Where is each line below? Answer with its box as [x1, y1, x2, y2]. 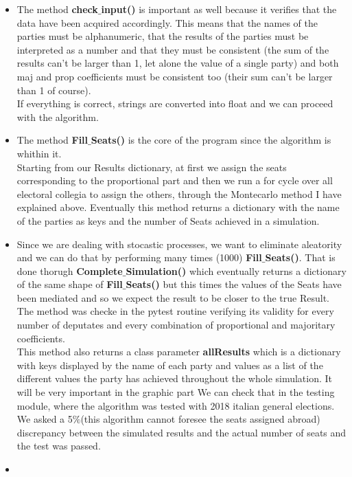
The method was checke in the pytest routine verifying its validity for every [16, 304, 334, 318]
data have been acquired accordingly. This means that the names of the [16, 15, 318, 30]
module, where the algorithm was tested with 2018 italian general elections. [16, 398, 335, 412]
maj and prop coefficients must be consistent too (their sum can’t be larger [16, 69, 333, 83]
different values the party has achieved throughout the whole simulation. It [16, 371, 333, 386]
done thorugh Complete [16, 263, 123, 278]
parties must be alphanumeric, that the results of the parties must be [16, 29, 309, 43]
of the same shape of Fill [16, 277, 123, 291]
